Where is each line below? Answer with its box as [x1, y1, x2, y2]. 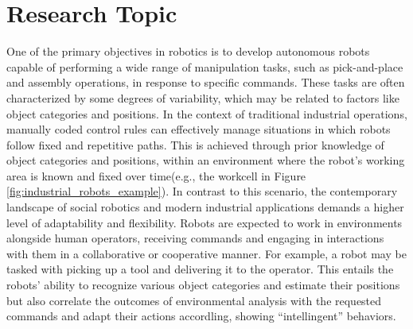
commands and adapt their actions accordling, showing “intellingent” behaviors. [6, 308, 396, 324]
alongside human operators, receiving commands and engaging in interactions [6, 230, 384, 246]
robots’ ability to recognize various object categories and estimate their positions [6, 277, 400, 293]
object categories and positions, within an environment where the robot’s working [6, 152, 405, 168]
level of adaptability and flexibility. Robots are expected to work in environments [6, 214, 403, 230]
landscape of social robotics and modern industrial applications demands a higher [6, 199, 404, 215]
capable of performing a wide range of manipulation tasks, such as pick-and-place [6, 58, 403, 75]
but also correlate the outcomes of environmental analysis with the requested [6, 292, 382, 308]
